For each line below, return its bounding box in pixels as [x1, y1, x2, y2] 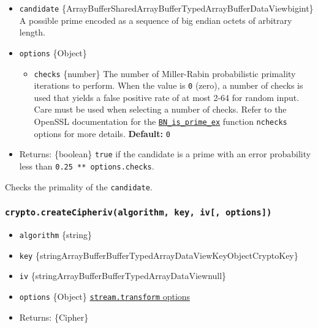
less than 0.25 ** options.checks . [19, 159, 154, 172]
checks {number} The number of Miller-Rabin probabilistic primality [34, 67, 296, 80]
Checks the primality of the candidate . [5, 180, 153, 193]
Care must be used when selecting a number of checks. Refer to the [34, 103, 287, 116]
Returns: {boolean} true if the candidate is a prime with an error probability [19, 147, 311, 160]
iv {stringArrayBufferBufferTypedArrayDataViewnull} [19, 269, 227, 282]
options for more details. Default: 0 [34, 127, 170, 140]
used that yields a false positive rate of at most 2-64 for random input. [34, 91, 300, 103]
